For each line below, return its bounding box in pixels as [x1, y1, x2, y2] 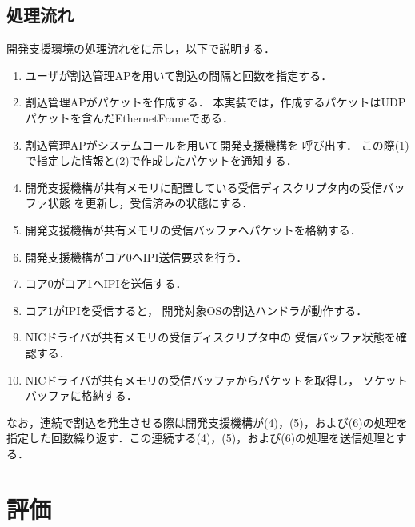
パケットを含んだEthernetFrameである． [25, 109, 233, 126]
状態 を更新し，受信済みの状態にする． [47, 194, 253, 211]
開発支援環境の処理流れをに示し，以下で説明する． [6, 40, 275, 57]
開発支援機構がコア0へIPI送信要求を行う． [25, 248, 248, 265]
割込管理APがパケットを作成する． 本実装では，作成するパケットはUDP [25, 94, 406, 110]
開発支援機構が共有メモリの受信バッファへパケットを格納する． [25, 221, 361, 238]
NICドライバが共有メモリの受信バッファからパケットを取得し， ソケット [25, 371, 408, 388]
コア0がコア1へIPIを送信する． [25, 275, 187, 292]
